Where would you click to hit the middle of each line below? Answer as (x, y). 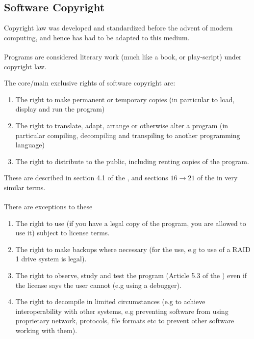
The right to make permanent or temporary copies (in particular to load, (125, 99)
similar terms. (25, 187)
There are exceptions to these (48, 207)
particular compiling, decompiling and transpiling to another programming (128, 135)
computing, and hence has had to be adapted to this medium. (97, 37)
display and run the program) (60, 109)
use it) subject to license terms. (63, 233)
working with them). (46, 330)
